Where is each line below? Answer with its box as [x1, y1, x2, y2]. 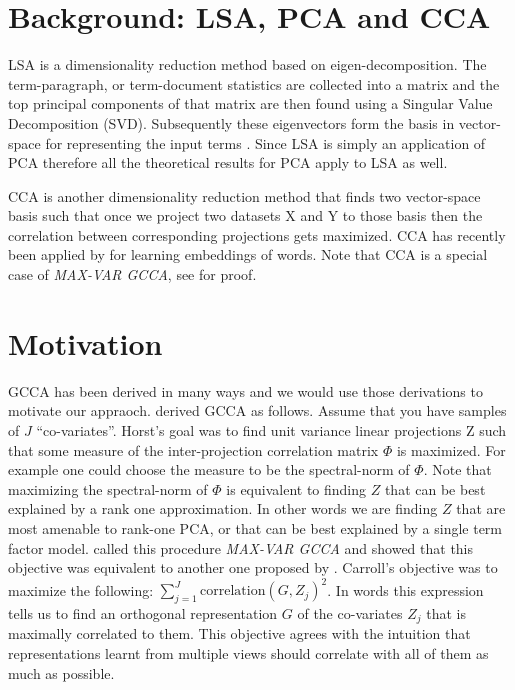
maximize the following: [8, 579, 154, 600]
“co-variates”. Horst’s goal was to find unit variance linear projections [36, 419, 462, 440]
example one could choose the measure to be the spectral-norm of [8, 459, 410, 480]
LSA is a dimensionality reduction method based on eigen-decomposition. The [8, 54, 487, 75]
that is [426, 603, 467, 624]
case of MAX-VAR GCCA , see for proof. [8, 264, 257, 285]
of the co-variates [297, 603, 403, 624]
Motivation [8, 322, 163, 363]
